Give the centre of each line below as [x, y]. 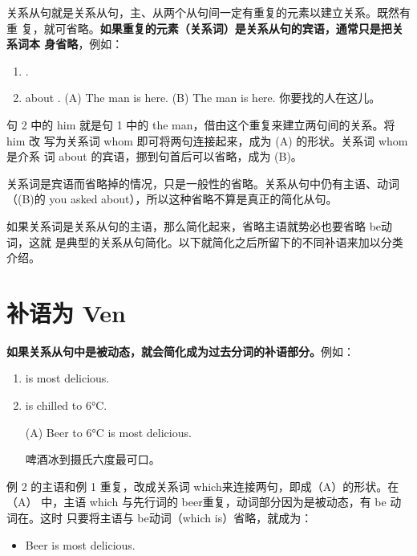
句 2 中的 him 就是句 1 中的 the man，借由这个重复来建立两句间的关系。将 [201, 124]
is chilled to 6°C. [66, 405]
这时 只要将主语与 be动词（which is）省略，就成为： [176, 517]
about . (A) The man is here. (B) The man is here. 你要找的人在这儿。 [203, 98]
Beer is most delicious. [80, 544]
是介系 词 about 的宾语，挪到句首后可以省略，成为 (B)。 [154, 156]
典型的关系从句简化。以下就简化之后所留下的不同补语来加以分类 [235, 241]
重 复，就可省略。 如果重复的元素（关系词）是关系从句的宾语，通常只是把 [199, 28]
